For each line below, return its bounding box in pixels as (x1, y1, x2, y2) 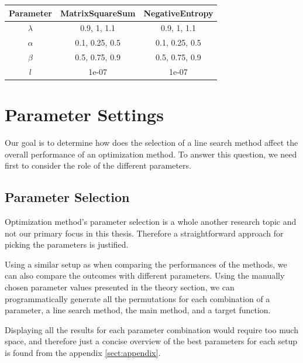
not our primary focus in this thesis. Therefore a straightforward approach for (5, 227, 284, 239)
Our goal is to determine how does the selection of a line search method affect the (5, 136, 298, 149)
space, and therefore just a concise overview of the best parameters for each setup (5, 335, 297, 347)
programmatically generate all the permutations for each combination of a (5, 292, 270, 304)
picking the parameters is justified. (5, 238, 129, 251)
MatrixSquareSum (60, 6, 136, 19)
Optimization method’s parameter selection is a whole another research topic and (5, 215, 297, 228)
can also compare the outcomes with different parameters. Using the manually (5, 269, 285, 282)
